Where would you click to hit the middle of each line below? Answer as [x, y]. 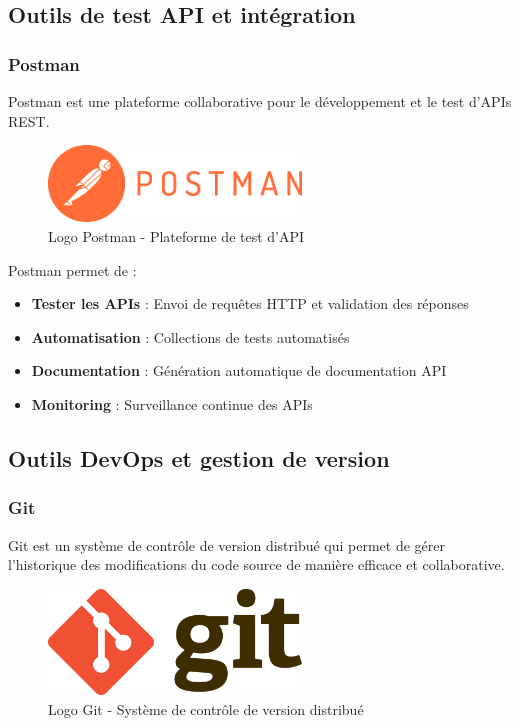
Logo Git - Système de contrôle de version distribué [206, 708]
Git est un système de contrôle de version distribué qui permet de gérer [227, 544]
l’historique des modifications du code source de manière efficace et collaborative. [256, 564]
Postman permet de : [72, 269]
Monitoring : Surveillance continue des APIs [172, 403]
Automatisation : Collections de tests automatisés [190, 336]
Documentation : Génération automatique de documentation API [239, 370]
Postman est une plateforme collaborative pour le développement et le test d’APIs [260, 101]
